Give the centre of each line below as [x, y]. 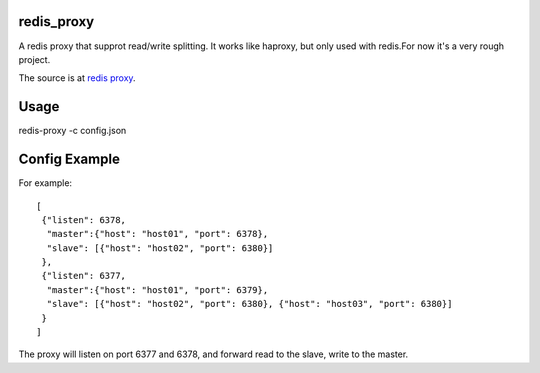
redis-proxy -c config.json [72, 131]
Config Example [69, 159]
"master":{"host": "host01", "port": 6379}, [157, 289]
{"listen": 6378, [84, 219]
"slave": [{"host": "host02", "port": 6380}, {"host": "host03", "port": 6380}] [249, 304]
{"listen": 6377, [84, 276]
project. [34, 59]
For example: [45, 183]
